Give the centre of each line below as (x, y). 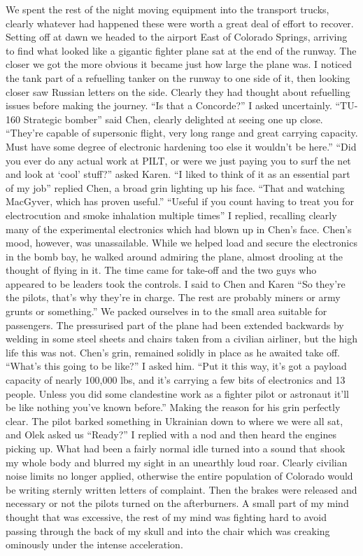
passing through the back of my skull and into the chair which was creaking (168, 530)
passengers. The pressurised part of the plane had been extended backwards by (175, 325)
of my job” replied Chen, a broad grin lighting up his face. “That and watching (175, 187)
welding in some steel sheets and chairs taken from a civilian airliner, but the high (181, 339)
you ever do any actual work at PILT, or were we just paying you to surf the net (178, 160)
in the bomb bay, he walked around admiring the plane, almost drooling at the (175, 256)
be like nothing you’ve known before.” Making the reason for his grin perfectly (173, 407)
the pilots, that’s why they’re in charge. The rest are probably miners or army (173, 297)
